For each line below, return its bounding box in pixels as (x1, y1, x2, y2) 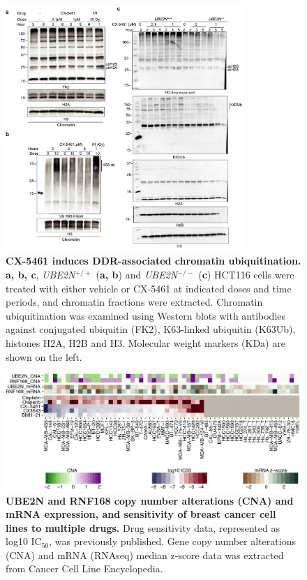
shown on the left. (6, 349, 82, 364)
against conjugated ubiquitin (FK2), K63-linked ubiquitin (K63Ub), (6, 322, 296, 336)
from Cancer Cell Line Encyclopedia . (6, 561, 163, 576)
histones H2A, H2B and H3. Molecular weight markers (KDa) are (6, 336, 285, 350)
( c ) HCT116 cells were (198, 267, 294, 282)
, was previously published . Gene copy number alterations (49, 534, 296, 549)
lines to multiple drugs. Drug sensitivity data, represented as (6, 520, 280, 535)
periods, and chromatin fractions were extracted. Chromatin (6, 295, 263, 309)
